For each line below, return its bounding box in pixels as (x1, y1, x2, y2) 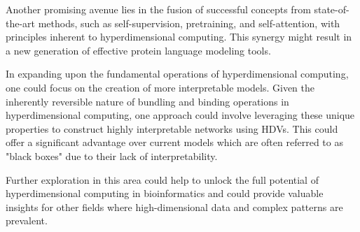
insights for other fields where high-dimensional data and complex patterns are (6, 199, 343, 214)
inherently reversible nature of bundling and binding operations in (6, 94, 289, 108)
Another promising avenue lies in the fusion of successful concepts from (6, 2, 311, 16)
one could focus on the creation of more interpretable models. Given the (6, 80, 315, 94)
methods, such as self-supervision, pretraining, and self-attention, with (38, 15, 340, 30)
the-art (6, 15, 36, 30)
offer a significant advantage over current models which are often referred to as (6, 135, 343, 150)
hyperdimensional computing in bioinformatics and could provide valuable (6, 186, 324, 201)
